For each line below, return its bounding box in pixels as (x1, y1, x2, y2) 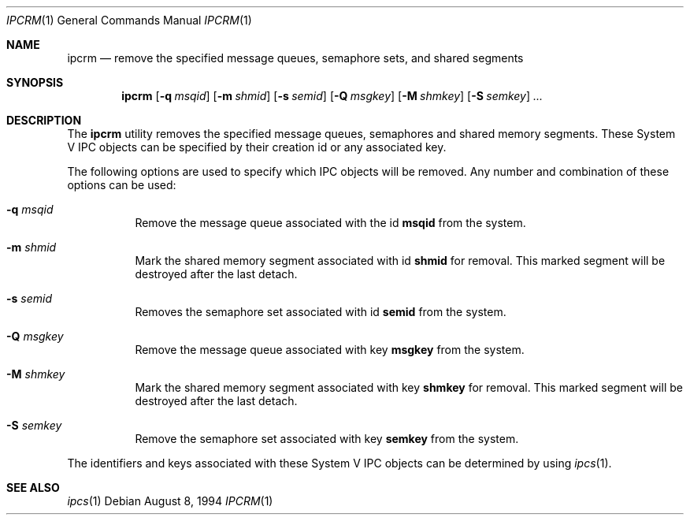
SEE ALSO (6, 481, 60, 494)
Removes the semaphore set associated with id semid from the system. (135, 305, 506, 318)
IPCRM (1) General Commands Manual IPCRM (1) (6, 13, 252, 27)
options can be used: (67, 178, 176, 192)
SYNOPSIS (6, 76, 64, 89)
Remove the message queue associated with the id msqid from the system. (135, 216, 526, 229)
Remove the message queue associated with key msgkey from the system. (135, 343, 525, 356)
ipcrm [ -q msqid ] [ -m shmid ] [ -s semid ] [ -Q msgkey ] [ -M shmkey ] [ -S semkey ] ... (121, 89, 543, 102)
